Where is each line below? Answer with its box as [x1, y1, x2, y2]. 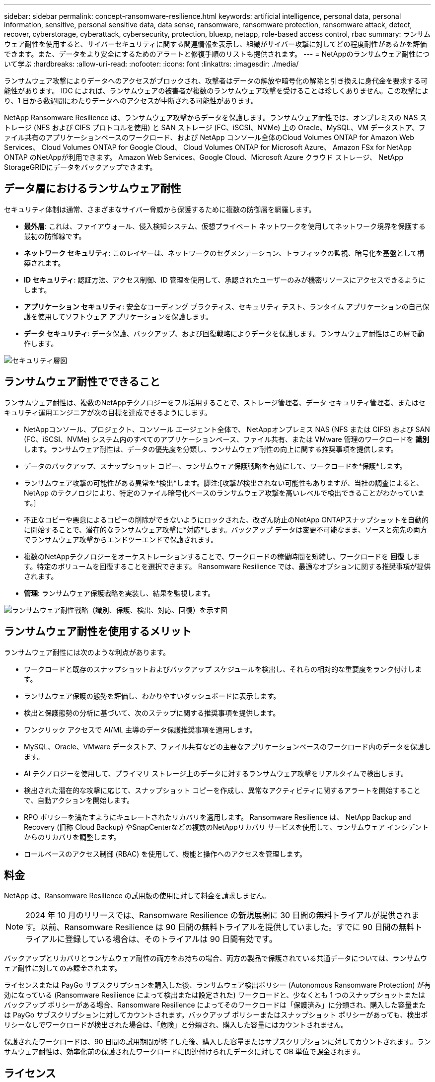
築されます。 [24, 258, 65, 267]
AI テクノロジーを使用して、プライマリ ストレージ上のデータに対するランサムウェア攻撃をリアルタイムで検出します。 [24, 769, 408, 778]
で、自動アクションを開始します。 [24, 795, 134, 804]
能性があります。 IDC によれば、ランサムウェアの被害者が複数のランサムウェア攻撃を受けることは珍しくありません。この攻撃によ [4, 86, 429, 95]
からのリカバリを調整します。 [24, 832, 121, 841]
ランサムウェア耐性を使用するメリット [4, 625, 192, 638]
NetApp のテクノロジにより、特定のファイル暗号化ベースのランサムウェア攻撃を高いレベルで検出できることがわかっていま [24, 488, 425, 497]
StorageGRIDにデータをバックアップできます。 [4, 163, 157, 171]
